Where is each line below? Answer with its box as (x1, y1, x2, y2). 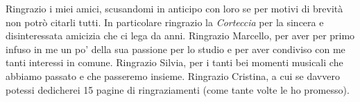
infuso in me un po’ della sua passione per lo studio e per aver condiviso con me (6, 41, 345, 56)
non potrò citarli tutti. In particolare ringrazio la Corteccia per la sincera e (6, 14, 324, 29)
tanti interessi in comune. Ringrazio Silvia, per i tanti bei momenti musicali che (6, 55, 343, 70)
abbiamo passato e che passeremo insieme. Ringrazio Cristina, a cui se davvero (6, 68, 340, 83)
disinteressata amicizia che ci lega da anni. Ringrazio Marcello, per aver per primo (6, 28, 355, 43)
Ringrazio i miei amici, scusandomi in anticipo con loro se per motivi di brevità (6, 1, 343, 15)
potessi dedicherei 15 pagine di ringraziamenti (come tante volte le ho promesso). (6, 82, 350, 96)
